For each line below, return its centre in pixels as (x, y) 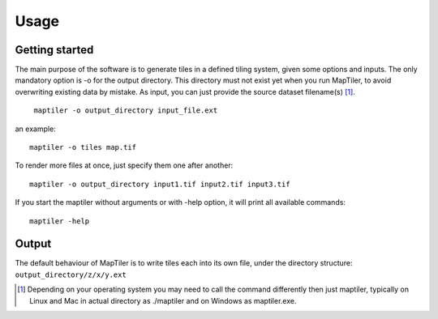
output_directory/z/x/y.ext (71, 274)
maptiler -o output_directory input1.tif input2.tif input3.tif (160, 184)
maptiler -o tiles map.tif (83, 147)
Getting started (54, 50)
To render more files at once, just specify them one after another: (124, 165)
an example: (35, 129)
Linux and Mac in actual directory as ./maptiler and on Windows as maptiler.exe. (163, 300)
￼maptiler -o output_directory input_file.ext (124, 111)
